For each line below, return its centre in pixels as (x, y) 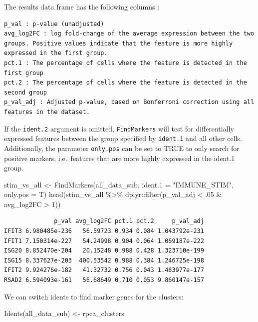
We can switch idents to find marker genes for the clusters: (94, 296)
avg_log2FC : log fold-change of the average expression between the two (129, 34)
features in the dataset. (47, 112)
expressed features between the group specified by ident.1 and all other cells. (123, 138)
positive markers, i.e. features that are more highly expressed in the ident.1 (120, 158)
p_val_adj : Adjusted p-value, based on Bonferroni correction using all (129, 102)
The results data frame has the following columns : (82, 6)
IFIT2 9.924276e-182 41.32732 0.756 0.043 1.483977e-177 (104, 270)
